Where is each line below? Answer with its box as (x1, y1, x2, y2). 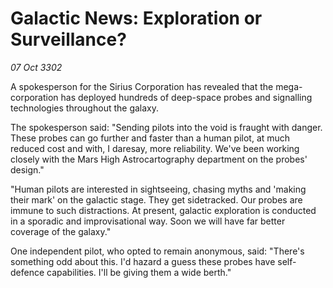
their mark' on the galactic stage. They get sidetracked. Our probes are (10, 193, 303, 206)
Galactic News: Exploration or (10, 7, 263, 30)
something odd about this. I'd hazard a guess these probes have (10, 255, 276, 267)
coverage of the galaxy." (10, 225, 112, 237)
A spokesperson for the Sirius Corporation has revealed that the (10, 80, 274, 92)
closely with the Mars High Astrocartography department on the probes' (10, 153, 308, 165)
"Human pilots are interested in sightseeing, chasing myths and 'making (10, 183, 307, 195)
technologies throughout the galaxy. (10, 102, 160, 114)
